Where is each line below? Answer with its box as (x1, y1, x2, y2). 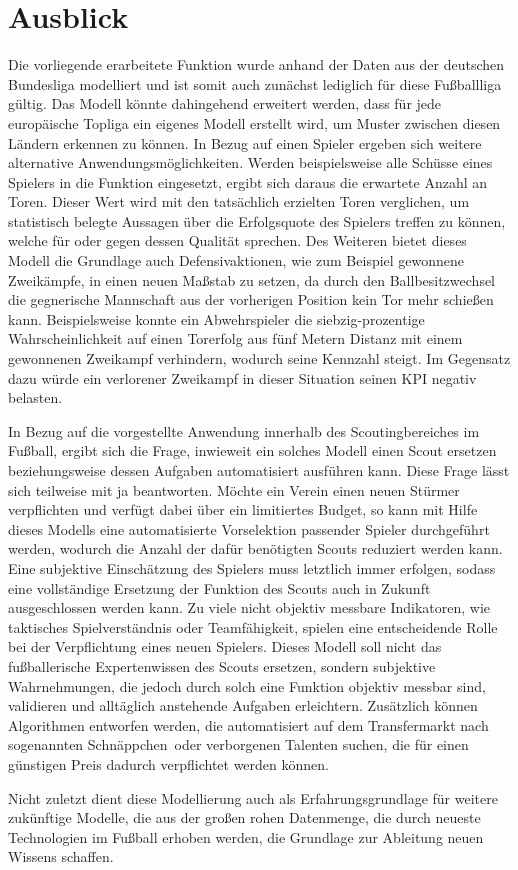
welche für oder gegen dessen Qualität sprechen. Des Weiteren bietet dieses (8, 230, 467, 251)
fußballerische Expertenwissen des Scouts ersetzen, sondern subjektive (8, 655, 436, 676)
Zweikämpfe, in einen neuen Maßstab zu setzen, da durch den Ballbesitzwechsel (8, 269, 496, 290)
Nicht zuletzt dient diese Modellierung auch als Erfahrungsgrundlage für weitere (8, 787, 498, 808)
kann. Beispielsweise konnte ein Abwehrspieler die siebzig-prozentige (8, 308, 425, 329)
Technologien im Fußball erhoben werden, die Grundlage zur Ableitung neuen (8, 826, 484, 847)
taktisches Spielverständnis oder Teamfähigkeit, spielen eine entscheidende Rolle (8, 616, 498, 637)
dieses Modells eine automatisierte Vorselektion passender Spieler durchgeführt (8, 518, 490, 539)
